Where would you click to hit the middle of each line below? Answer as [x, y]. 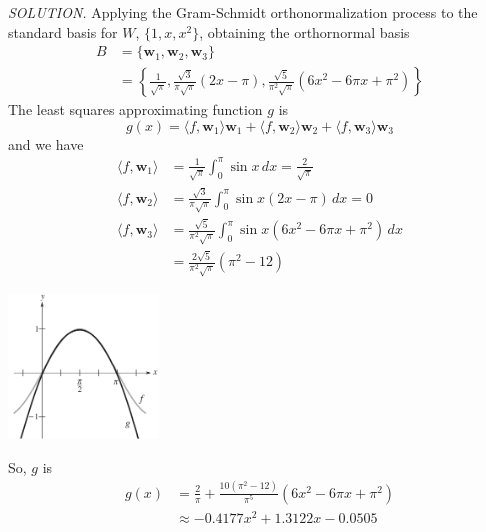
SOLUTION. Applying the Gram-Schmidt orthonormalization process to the [243, 12]
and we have [46, 143]
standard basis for [63, 31]
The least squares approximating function [135, 109]
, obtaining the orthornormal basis [304, 31]
